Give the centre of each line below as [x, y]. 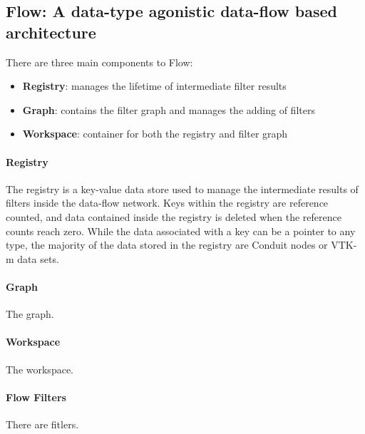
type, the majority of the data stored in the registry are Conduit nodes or [167, 245]
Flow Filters [36, 397]
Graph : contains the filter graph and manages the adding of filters [169, 109]
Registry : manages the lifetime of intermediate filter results [154, 86]
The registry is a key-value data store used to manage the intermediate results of [182, 188]
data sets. [38, 258]
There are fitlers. [42, 424]
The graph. [30, 314]
